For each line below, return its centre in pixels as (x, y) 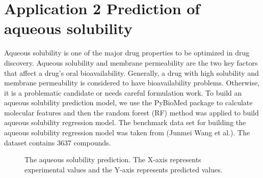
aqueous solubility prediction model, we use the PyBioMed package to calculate (128, 102)
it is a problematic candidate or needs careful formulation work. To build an (123, 92)
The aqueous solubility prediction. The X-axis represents (113, 159)
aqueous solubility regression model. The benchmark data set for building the (125, 122)
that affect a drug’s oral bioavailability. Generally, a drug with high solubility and (131, 72)
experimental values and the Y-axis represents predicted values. (124, 169)
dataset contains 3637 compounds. (58, 142)
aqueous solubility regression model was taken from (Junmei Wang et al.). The (127, 132)
